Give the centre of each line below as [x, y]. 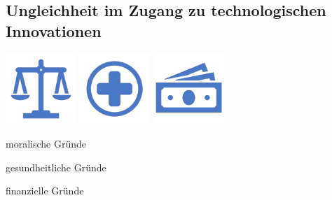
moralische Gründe [46, 143]
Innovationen [54, 30]
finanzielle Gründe [45, 191]
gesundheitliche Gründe [56, 167]
